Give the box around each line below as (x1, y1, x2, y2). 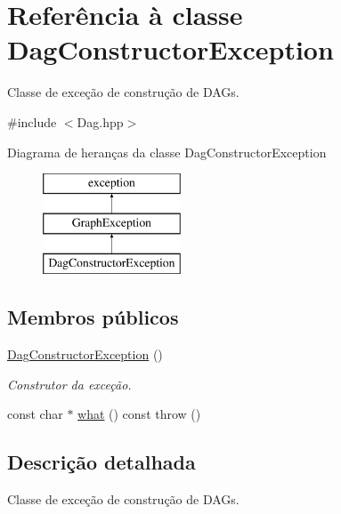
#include (7, 112, 57, 131)
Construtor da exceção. (7, 374, 132, 393)
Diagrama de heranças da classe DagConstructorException (7, 142, 327, 161)
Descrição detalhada (7, 448, 196, 476)
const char (7, 405, 63, 423)
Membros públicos (7, 303, 179, 331)
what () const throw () (77, 405, 201, 423)
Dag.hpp (77, 112, 124, 131)
